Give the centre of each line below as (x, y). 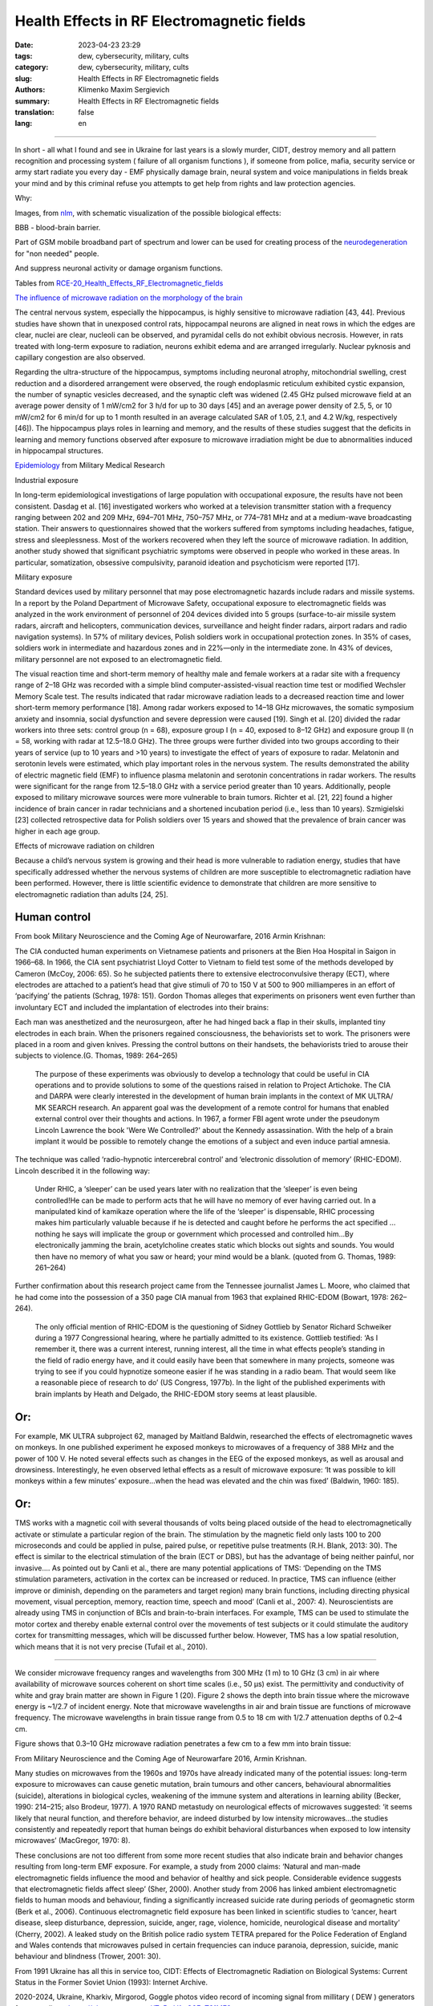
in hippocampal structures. (59, 451)
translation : (35, 112)
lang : (24, 124)
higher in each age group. (57, 831)
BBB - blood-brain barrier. (58, 228)
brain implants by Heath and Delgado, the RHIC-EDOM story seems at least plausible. (176, 1394)
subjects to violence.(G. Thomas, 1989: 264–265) (96, 1056)
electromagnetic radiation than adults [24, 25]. (91, 894)
